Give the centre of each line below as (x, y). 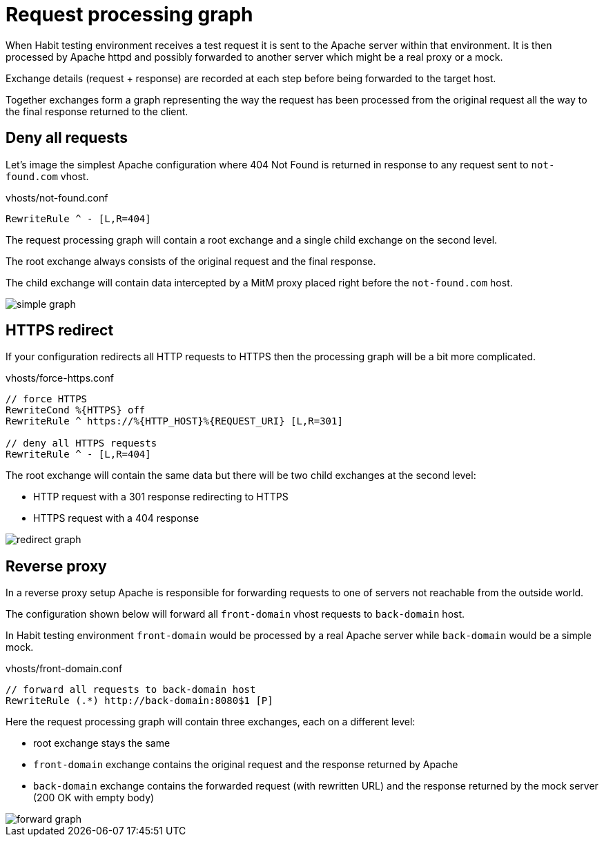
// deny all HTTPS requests (81, 443)
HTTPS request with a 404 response (116, 518)
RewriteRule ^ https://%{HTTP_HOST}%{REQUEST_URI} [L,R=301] (174, 421)
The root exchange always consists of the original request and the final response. (191, 261)
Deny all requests (67, 138)
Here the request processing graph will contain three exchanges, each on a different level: (211, 722)
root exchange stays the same (102, 743)
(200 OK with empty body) (94, 798)
